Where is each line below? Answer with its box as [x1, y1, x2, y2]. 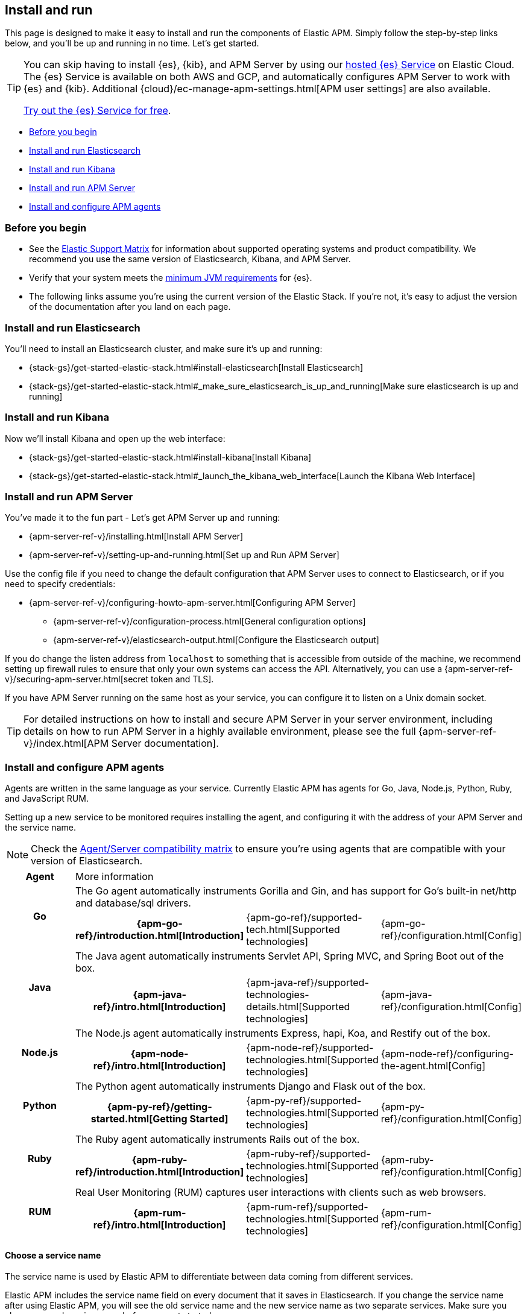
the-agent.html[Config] [380, 1060, 486, 1072]
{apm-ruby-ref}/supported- [246, 1148, 371, 1160]
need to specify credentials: [5, 579, 116, 589]
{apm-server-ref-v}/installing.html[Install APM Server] [29, 531, 244, 542]
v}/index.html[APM [24, 737, 109, 750]
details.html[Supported [246, 1001, 350, 1013]
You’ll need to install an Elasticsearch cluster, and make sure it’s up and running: [5, 343, 323, 354]
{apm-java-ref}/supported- [246, 976, 369, 989]
